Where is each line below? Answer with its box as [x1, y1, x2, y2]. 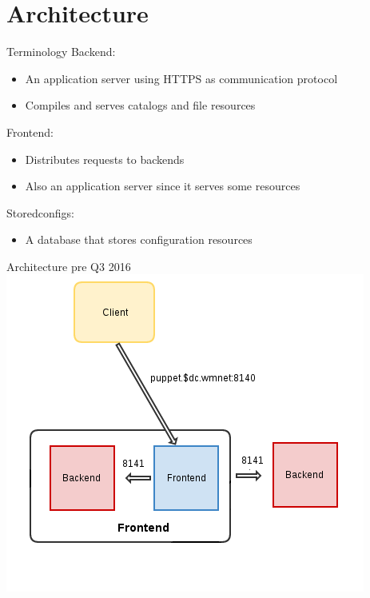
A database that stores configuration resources [25, 231, 253, 248]
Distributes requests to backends [25, 150, 185, 167]
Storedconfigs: [6, 204, 74, 221]
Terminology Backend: [6, 43, 116, 60]
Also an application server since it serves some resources [25, 177, 300, 194]
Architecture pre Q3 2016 [6, 257, 131, 274]
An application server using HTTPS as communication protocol [25, 70, 338, 86]
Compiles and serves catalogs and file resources [25, 97, 256, 114]
